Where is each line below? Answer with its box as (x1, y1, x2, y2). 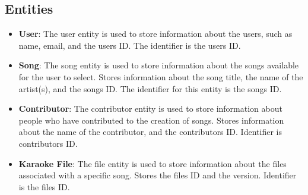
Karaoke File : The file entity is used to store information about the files (18, 157, 287, 169)
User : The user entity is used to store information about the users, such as (18, 27, 293, 40)
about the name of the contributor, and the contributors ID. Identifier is (18, 125, 282, 138)
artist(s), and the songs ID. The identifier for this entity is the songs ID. (18, 82, 282, 95)
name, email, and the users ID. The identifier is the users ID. (18, 39, 241, 51)
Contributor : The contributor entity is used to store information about (18, 102, 282, 115)
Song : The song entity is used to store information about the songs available (18, 59, 299, 71)
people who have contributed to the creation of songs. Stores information (18, 114, 284, 126)
